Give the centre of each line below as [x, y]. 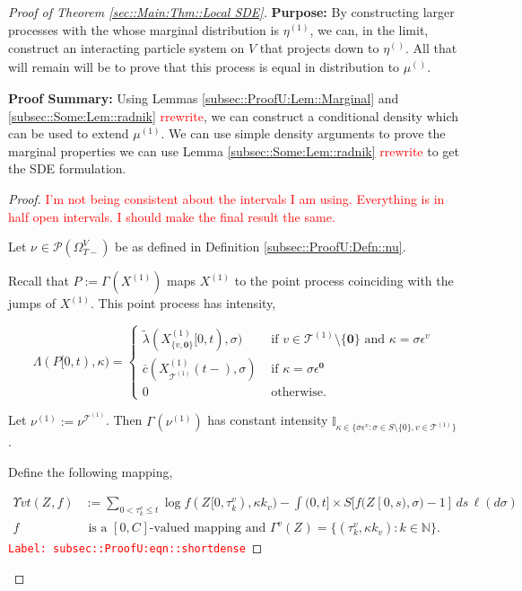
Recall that [39, 281]
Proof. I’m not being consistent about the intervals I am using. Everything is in [226, 198]
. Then [124, 420]
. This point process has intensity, [183, 303]
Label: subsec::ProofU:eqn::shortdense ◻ [135, 547]
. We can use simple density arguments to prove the [303, 133]
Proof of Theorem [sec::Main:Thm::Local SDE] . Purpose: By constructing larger [231, 12]
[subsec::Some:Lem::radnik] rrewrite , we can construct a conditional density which [233, 115]
